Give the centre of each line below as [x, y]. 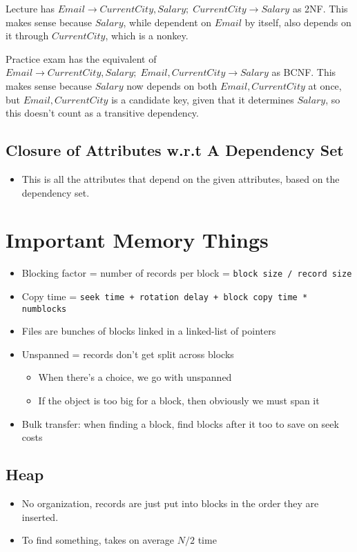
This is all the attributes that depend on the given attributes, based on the [181, 178]
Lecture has [30, 8]
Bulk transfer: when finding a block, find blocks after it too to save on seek [180, 423]
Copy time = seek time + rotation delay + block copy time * [165, 296]
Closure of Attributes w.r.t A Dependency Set [175, 150]
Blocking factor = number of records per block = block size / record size [187, 273]
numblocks [44, 309]
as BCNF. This [304, 72]
